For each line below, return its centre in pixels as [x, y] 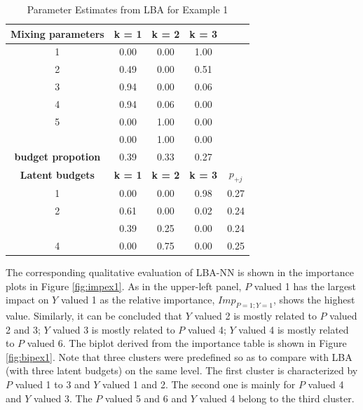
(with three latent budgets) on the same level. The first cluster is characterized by [182, 370]
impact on [27, 300]
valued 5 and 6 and [146, 398]
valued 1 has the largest [305, 286]
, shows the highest [314, 300]
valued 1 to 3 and [53, 384]
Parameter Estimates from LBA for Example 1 [128, 9]
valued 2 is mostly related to [255, 315]
